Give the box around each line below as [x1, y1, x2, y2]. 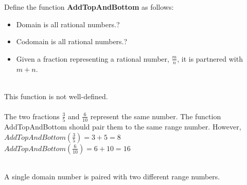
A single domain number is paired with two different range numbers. [4, 171, 220, 182]
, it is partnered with [177, 53, 243, 64]
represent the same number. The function [90, 110, 221, 121]
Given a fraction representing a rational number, [16, 53, 169, 64]
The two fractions [4, 110, 60, 121]
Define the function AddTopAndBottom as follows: [4, 2, 174, 12]
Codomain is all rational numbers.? [16, 36, 128, 47]
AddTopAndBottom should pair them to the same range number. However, [4, 121, 241, 132]
